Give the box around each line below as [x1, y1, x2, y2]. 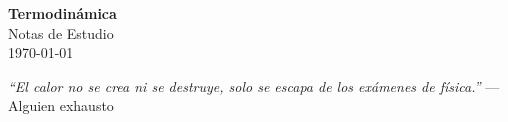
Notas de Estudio [8, 22, 114, 43]
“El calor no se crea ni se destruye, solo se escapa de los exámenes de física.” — [8, 75, 500, 96]
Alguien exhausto [8, 95, 114, 116]
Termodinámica [8, 3, 117, 23]
